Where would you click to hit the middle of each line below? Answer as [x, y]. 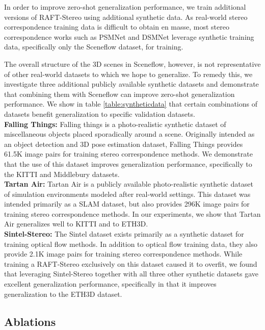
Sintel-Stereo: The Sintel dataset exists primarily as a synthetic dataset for [124, 234]
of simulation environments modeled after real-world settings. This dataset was [127, 194]
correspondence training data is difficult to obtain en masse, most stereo [117, 27]
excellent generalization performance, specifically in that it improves [110, 284]
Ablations [30, 321]
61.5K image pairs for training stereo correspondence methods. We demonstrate [128, 154]
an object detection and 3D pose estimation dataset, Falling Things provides [124, 144]
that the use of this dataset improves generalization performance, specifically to [128, 163]
